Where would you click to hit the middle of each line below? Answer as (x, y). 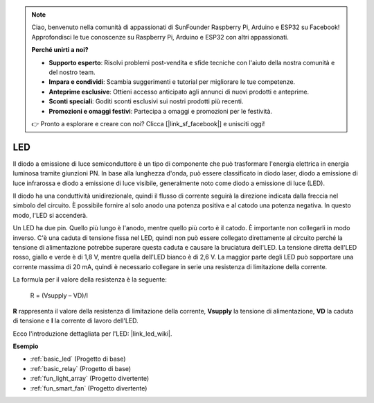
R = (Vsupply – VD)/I (59, 295)
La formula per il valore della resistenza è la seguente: (90, 280)
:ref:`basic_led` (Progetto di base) (78, 359)
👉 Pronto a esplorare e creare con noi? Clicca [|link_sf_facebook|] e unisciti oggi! (148, 123)
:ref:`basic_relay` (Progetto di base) (81, 368)
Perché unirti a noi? (60, 50)
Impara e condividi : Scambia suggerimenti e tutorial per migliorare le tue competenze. (172, 82)
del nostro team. (72, 72)
